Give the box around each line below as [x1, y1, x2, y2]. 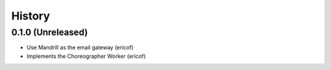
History [11, 9, 50, 23]
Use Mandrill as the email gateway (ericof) [26, 44, 134, 51]
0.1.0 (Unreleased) [11, 27, 88, 38]
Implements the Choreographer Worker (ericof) [26, 52, 146, 60]
